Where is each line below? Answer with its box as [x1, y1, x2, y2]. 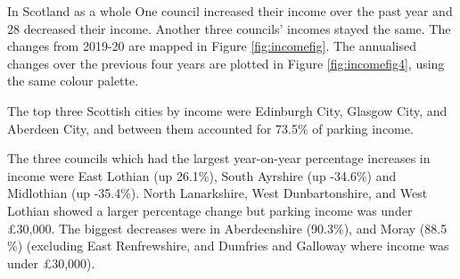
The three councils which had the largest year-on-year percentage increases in [7, 149, 431, 168]
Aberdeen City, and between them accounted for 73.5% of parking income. [7, 119, 414, 137]
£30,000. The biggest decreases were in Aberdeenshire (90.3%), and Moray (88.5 [7, 218, 448, 237]
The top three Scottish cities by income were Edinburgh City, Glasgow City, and [7, 101, 448, 119]
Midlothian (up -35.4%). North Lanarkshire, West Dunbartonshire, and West [7, 184, 428, 202]
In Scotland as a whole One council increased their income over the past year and [7, 2, 453, 20]
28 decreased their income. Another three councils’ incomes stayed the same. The [7, 19, 451, 37]
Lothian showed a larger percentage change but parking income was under [7, 201, 413, 219]
